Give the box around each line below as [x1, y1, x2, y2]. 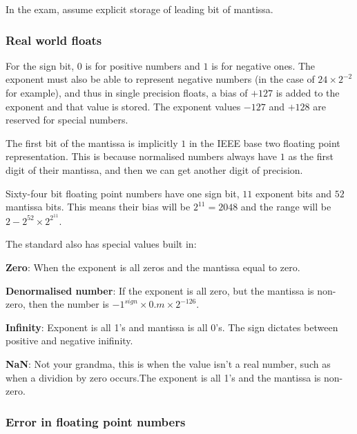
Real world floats [6, 31, 102, 48]
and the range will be [240, 199, 331, 214]
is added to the [276, 86, 340, 99]
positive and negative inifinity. [6, 333, 133, 348]
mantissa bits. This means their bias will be [6, 199, 191, 214]
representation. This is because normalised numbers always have [6, 149, 278, 164]
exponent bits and [255, 186, 332, 200]
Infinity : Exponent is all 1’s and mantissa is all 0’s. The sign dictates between [6, 319, 338, 334]
